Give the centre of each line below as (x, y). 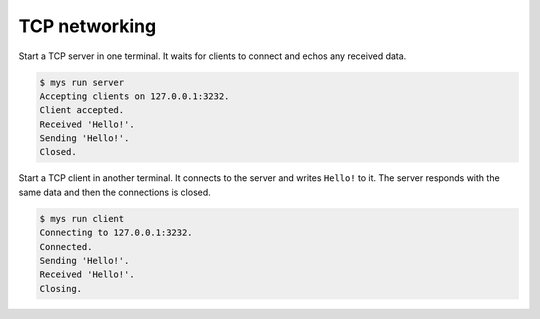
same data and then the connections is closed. (115, 192)
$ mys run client (82, 218)
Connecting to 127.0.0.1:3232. (116, 233)
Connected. (66, 246)
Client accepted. (82, 110)
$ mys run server (82, 82)
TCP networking (87, 26)
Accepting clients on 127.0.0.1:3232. (134, 96)
